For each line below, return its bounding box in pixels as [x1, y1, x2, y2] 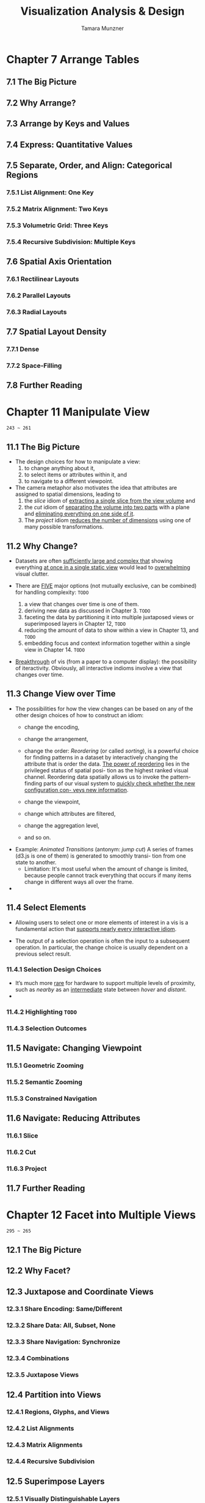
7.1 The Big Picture [6, 77, 77, 87]
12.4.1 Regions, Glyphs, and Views [6, 1408, 110, 1417]
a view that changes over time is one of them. [24, 600, 139, 607]
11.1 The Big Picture [6, 441, 81, 452]
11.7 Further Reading [6, 1183, 85, 1193]
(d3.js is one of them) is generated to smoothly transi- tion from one [15, 852, 186, 859]
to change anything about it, [24, 465, 96, 472]
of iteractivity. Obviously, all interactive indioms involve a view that [15, 664, 182, 672]
